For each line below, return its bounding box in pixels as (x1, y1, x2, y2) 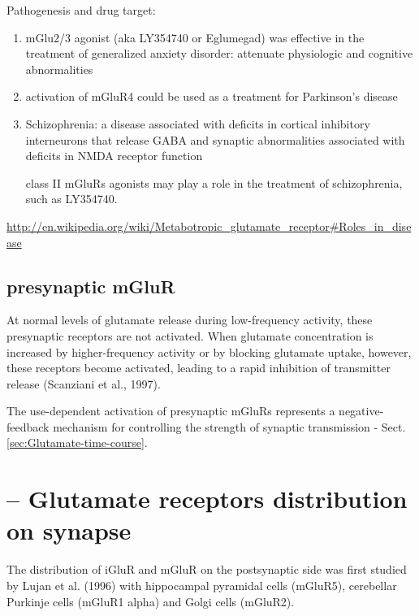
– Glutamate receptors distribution (6, 482, 408, 515)
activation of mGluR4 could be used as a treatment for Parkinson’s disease (25, 88, 398, 105)
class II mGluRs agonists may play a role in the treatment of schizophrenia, (25, 174, 403, 191)
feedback (6, 418, 50, 435)
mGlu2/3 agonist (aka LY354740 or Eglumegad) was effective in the (25, 28, 365, 46)
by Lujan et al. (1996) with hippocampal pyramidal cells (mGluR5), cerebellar (6, 576, 397, 593)
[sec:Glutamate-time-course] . (6, 434, 148, 451)
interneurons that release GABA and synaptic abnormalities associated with (25, 131, 405, 148)
